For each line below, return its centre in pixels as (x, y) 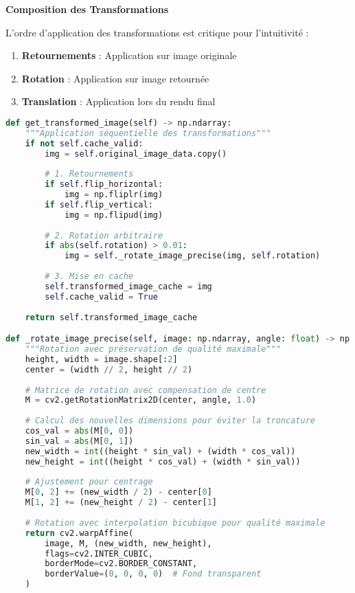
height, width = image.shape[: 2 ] (101, 359)
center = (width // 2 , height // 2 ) (109, 369)
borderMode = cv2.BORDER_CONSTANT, (121, 564)
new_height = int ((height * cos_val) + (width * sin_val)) (163, 461)
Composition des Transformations (87, 9)
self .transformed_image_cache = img (128, 286)
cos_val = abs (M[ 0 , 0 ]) (79, 431)
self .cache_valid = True (101, 296)
